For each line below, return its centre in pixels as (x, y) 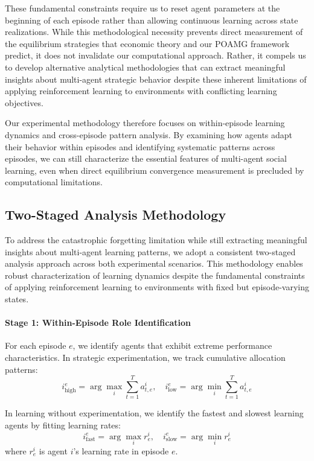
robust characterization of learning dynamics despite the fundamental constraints (155, 275)
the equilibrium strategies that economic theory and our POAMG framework (147, 43)
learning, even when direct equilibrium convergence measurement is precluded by (155, 170)
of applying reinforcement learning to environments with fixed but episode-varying (157, 287)
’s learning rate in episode (121, 450)
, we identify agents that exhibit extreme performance (172, 345)
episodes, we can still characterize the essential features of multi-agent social (146, 158)
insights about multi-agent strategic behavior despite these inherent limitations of (156, 79)
